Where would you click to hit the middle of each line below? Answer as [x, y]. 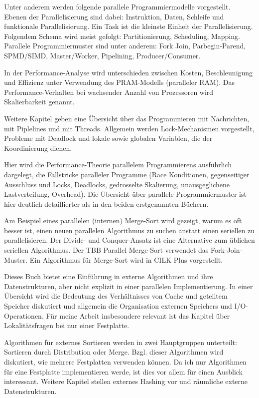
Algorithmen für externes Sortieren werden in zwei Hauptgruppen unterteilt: [121, 342]
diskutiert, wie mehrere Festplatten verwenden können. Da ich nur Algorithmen [125, 362]
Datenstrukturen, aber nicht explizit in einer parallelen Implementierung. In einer [129, 286]
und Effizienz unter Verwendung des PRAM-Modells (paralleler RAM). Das [119, 82]
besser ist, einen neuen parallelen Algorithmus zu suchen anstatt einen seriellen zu [129, 230]
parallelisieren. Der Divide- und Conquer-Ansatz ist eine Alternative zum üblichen [129, 240]
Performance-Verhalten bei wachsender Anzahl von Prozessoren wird [109, 92]
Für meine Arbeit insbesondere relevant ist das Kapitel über [138, 315]
